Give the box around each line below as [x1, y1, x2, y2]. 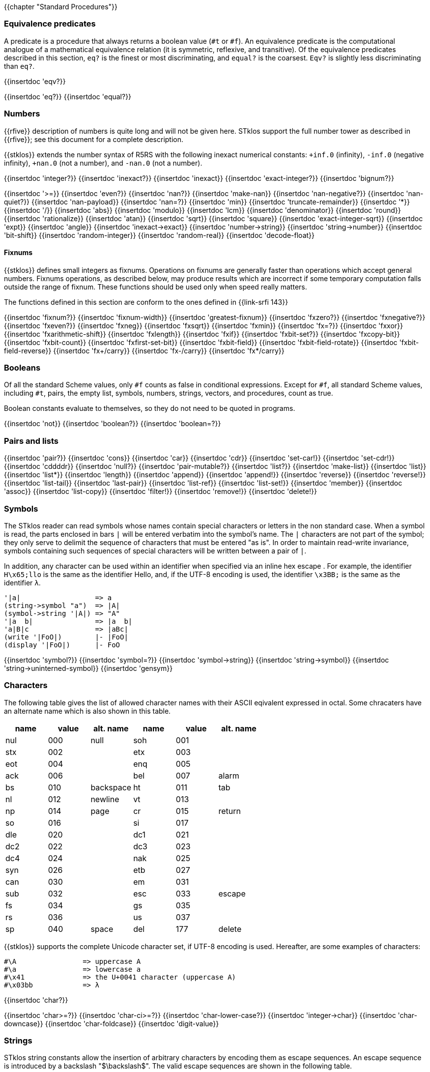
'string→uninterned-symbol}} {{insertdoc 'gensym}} [4, 664, 173, 672]
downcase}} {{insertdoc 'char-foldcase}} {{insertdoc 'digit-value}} [4, 1019, 219, 1028]
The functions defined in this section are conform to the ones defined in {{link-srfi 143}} [4, 297, 288, 306]
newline [90, 794, 119, 804]
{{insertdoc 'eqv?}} [4, 77, 66, 86]
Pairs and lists [4, 435, 58, 446]
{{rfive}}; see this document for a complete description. [4, 135, 184, 144]
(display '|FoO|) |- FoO [4, 640, 120, 649]
